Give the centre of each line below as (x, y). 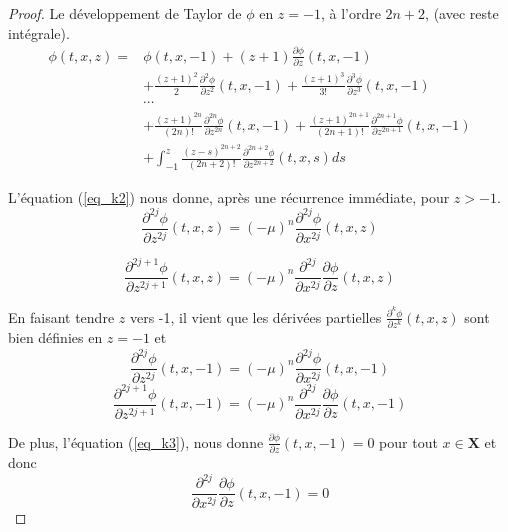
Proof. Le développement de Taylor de (125, 13)
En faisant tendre (61, 316)
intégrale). (39, 32)
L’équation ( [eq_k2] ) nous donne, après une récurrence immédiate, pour (229, 196)
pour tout (408, 441)
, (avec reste (462, 13)
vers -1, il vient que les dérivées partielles (255, 316)
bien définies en (55, 337)
